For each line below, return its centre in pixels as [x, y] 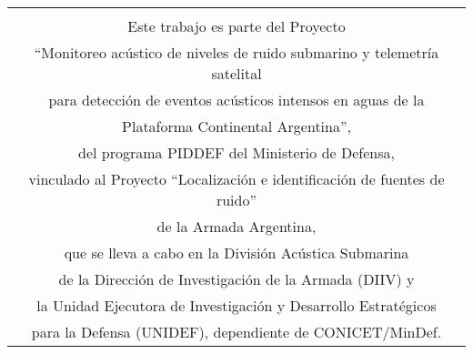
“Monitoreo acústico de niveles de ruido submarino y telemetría [236, 52]
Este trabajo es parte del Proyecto [236, 26]
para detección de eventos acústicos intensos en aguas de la [236, 100]
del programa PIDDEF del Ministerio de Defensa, [236, 152]
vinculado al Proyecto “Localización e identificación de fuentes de [236, 179]
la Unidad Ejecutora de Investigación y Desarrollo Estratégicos [236, 305]
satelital [236, 73]
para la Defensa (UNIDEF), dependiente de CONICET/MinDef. [236, 332]
